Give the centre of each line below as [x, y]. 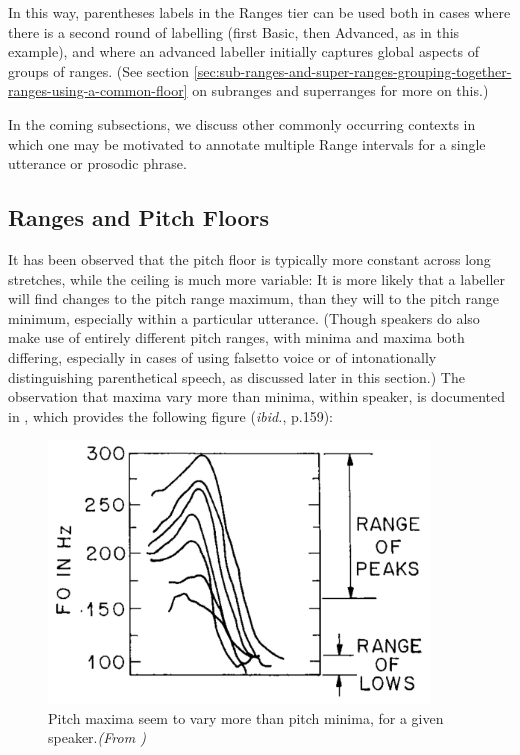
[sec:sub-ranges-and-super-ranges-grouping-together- [352, 70]
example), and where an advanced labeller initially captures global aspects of [243, 51]
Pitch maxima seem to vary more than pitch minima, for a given [246, 717]
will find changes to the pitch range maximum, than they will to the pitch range [253, 298]
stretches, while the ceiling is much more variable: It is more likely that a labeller [257, 278]
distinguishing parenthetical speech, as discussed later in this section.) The [236, 376]
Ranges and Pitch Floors [138, 217]
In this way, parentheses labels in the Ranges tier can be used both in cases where [259, 12]
